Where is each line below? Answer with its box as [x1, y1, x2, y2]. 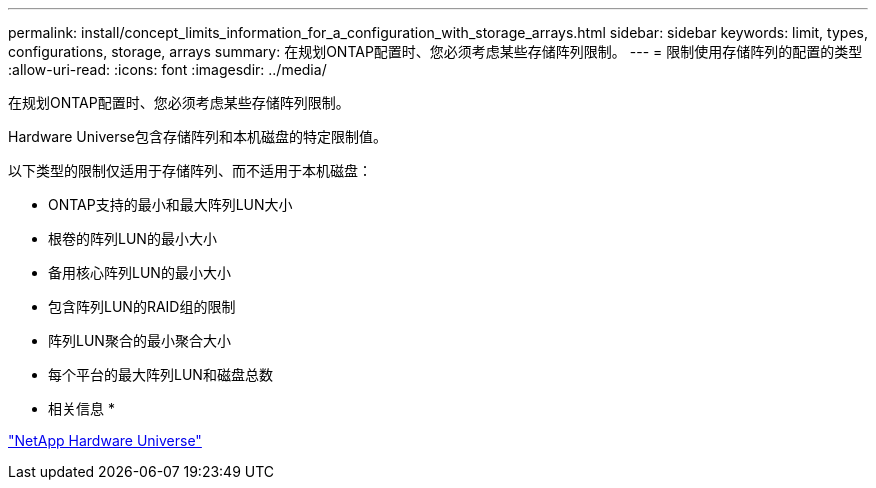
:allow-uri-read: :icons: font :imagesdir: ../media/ [8, 61, 327, 78]
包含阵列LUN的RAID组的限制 [48, 298, 236, 315]
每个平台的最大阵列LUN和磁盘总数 [48, 366, 273, 383]
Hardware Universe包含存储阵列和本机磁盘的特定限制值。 [8, 128, 387, 145]
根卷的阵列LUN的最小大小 [48, 230, 217, 247]
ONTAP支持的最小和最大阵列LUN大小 [48, 196, 293, 213]
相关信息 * [48, 400, 115, 417]
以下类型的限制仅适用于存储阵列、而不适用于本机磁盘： [8, 162, 372, 179]
